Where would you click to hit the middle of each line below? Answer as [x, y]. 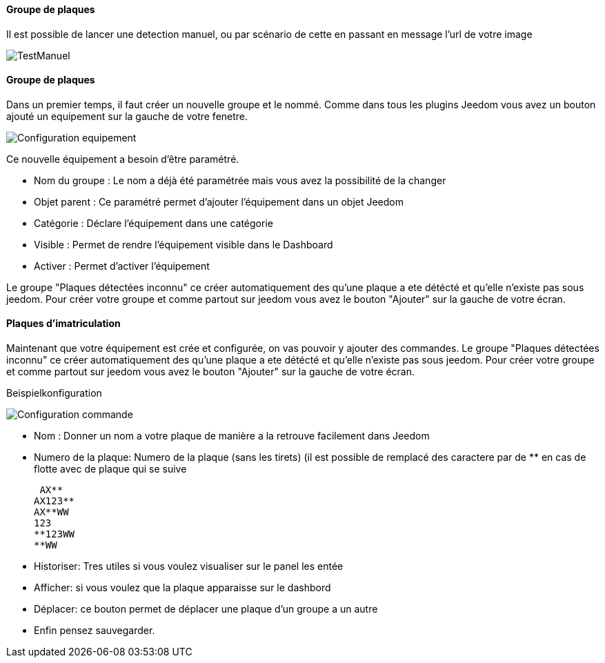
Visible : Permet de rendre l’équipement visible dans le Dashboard [184, 244]
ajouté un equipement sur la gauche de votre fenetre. [127, 116]
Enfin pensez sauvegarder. [95, 631]
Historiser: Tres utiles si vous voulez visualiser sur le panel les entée [189, 566]
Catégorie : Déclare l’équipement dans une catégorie [153, 223]
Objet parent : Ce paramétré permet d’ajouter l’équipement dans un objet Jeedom [219, 201]
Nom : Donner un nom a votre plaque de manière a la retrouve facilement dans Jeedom [232, 436]
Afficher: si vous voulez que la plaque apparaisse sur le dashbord [182, 588]
